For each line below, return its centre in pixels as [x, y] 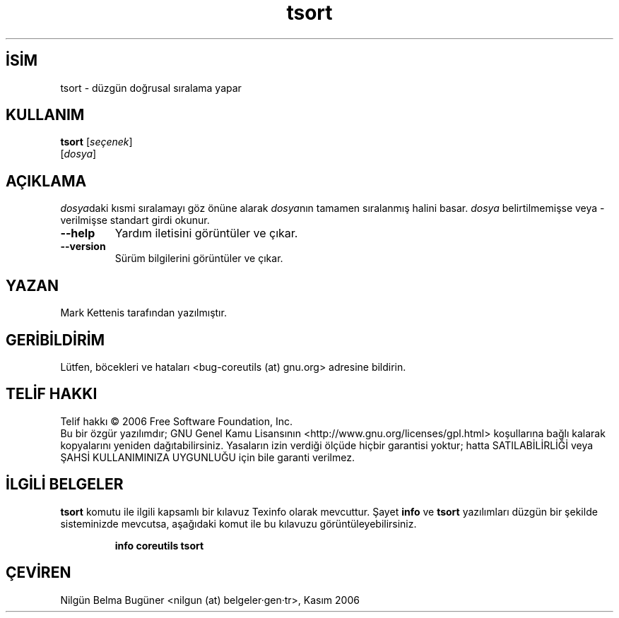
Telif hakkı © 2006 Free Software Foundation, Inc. [177, 421]
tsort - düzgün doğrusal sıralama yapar [151, 88]
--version [83, 246]
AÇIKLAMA [46, 181]
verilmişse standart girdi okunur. [135, 220]
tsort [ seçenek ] [96, 142]
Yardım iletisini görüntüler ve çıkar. [206, 233]
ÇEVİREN [39, 573]
